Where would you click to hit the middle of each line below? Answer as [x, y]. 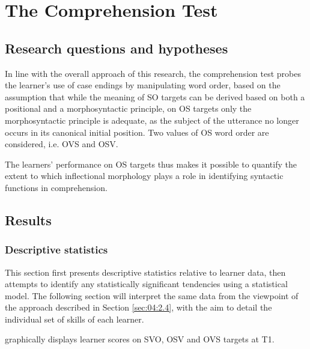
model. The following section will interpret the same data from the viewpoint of [152, 295]
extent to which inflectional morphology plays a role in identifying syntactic [144, 176]
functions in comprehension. [56, 187]
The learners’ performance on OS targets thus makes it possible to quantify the [151, 164]
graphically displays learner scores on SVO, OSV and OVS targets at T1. [140, 339]
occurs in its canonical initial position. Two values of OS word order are [137, 132]
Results [28, 220]
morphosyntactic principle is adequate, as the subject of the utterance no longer [152, 120]
